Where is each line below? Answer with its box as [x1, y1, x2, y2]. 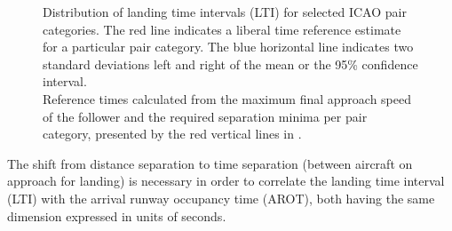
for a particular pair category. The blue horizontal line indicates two [43, 37, 414, 56]
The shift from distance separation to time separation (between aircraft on [7, 154, 413, 172]
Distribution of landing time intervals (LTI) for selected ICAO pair [43, 3, 407, 20]
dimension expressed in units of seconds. [7, 206, 226, 225]
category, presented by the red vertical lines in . [43, 124, 302, 143]
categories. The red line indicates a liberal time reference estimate [43, 20, 401, 38]
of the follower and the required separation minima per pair [43, 107, 368, 125]
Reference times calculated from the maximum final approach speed [43, 89, 411, 108]
